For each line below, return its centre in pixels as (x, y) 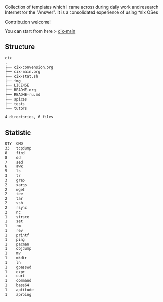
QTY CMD (14, 144)
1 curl (15, 276)
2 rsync (16, 208)
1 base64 (17, 285)
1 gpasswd (18, 267)
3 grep (15, 180)
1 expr (15, 272)
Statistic (18, 132)
